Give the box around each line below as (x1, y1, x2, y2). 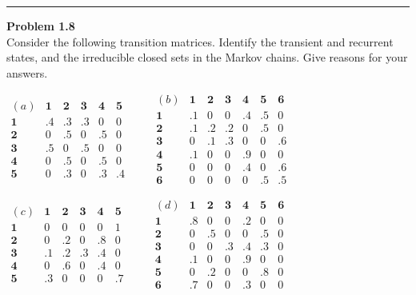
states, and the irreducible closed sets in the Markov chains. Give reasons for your (6, 49, 408, 66)
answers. (6, 64, 48, 81)
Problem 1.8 (6, 18, 75, 34)
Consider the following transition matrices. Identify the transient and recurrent (6, 33, 394, 50)
